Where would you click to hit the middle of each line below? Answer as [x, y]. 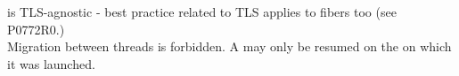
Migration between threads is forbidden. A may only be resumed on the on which [229, 46]
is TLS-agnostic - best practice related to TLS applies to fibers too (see [202, 11]
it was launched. [51, 63]
